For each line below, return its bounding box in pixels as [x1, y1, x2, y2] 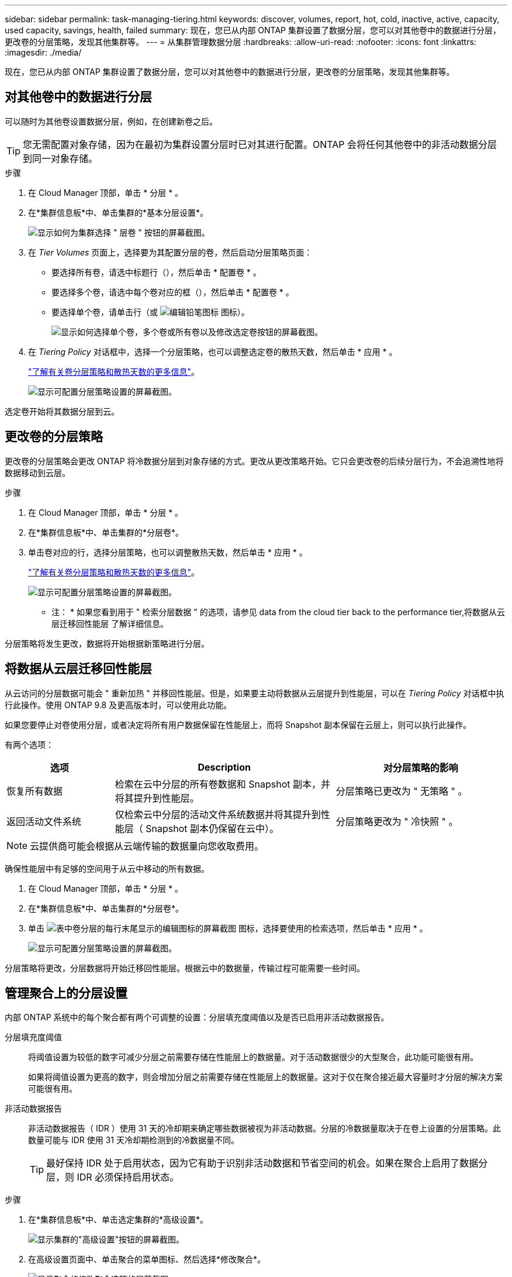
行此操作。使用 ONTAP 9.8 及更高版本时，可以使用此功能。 [5, 699, 232, 710]
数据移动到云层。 [5, 467, 70, 478]
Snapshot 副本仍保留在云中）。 [146, 822, 279, 834]
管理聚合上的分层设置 [5, 985, 127, 1000]
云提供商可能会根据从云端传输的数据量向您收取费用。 [30, 840, 264, 852]
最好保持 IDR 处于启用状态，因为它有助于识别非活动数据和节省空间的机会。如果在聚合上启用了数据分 [46, 1157, 488, 1169]
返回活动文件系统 [6, 815, 82, 827]
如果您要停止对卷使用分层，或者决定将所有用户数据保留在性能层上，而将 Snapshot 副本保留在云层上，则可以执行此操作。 [5, 719, 472, 730]
